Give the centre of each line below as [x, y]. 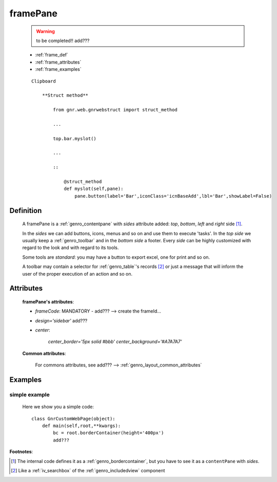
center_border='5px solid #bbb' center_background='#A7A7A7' [115, 342]
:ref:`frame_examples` [58, 69]
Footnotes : [21, 452]
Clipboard [44, 81]
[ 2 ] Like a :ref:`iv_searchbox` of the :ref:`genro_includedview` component [88, 470]
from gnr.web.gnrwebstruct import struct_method [115, 110]
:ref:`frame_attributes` [58, 62]
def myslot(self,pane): [94, 189]
